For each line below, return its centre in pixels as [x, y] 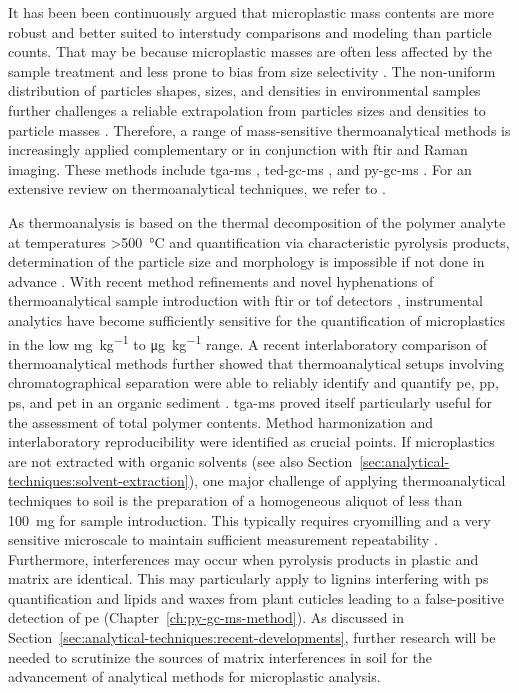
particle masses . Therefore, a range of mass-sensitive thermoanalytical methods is [259, 129]
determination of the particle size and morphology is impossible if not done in [246, 261]
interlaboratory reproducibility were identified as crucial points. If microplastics [251, 441]
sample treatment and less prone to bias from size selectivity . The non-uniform [252, 70]
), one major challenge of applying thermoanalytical [347, 480]
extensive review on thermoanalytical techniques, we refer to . [197, 188]
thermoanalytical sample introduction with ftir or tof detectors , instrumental [245, 300]
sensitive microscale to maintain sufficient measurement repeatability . [223, 539]
